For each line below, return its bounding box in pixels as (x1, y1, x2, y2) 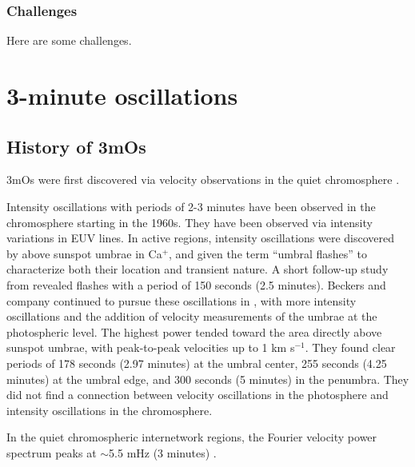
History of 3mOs (6, 134, 146, 158)
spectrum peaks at (6, 444, 97, 461)
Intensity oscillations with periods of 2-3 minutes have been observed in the (6, 198, 376, 214)
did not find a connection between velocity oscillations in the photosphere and (6, 386, 389, 403)
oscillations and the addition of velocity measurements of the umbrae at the (6, 308, 377, 325)
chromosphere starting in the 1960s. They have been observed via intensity (6, 214, 373, 230)
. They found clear (305, 339, 396, 356)
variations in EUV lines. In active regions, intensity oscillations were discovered (6, 230, 395, 246)
